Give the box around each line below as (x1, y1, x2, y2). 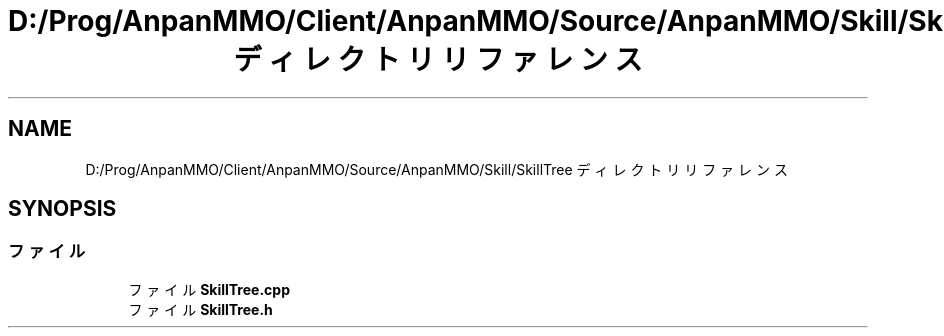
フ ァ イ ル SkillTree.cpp (128, 280, 290, 298)
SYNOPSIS (8, 196, 117, 222)
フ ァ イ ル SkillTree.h (128, 300, 273, 318)
